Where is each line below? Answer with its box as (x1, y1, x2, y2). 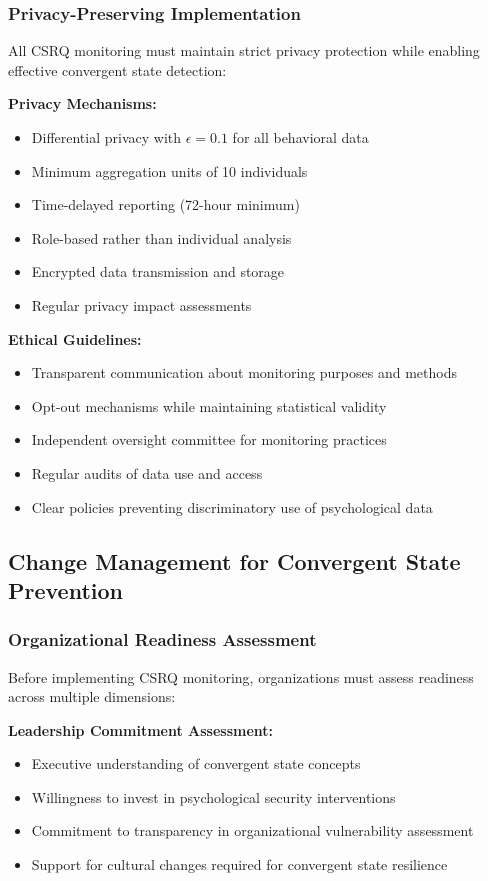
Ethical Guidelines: (8, 328, 142, 349)
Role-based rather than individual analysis (31, 227, 292, 248)
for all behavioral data (232, 127, 369, 147)
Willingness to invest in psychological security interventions (31, 786, 396, 807)
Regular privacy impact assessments (31, 294, 252, 315)
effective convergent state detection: (8, 59, 227, 80)
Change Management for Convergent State (8, 545, 461, 576)
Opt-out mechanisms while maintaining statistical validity (31, 395, 387, 416)
